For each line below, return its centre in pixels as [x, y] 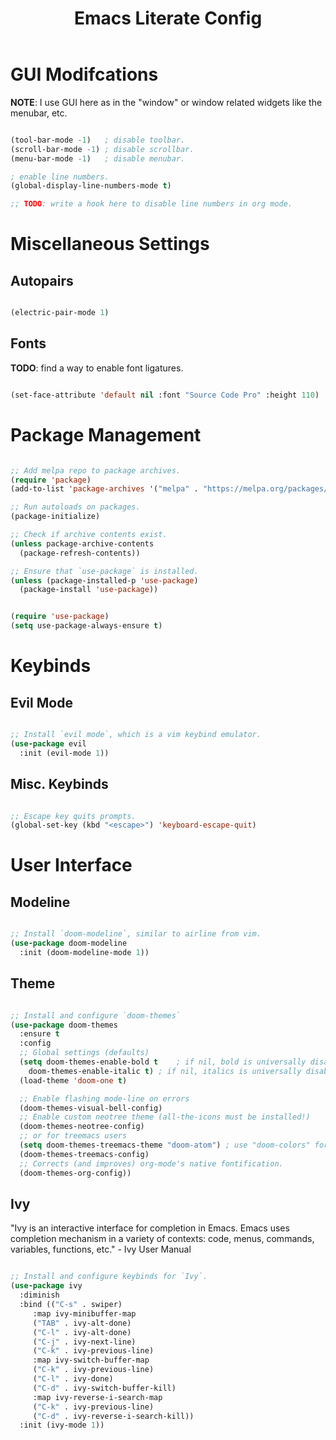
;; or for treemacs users [73, 1136]
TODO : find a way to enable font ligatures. [97, 368]
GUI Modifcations [84, 74]
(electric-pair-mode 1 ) [60, 313]
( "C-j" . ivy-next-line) [84, 1342]
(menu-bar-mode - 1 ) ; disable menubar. [98, 158]
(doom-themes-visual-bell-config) [91, 1108]
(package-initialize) [55, 517]
